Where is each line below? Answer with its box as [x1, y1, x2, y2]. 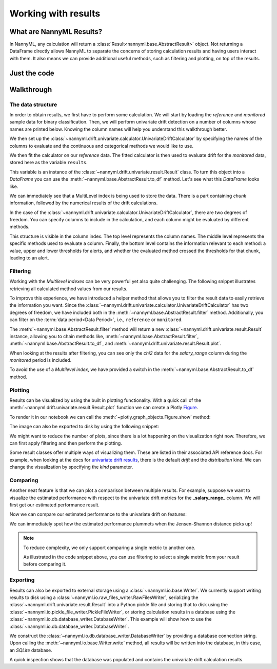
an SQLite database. [9, 647, 52, 653]
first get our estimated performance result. [9, 502, 100, 508]
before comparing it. [23, 561, 67, 567]
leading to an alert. [9, 255, 49, 261]
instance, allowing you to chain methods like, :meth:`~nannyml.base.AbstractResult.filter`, [9, 333, 199, 339]
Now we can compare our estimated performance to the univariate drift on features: [9, 511, 187, 517]
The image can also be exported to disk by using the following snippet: [9, 424, 159, 430]
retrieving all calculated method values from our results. [9, 286, 128, 292]
